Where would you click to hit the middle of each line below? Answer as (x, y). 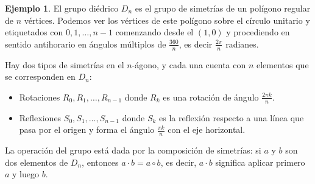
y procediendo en (258, 32)
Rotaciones (40, 97)
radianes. (242, 44)
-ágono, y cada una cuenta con (189, 64)
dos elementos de (37, 162)
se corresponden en (40, 76)
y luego (26, 174)
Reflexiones (40, 117)
